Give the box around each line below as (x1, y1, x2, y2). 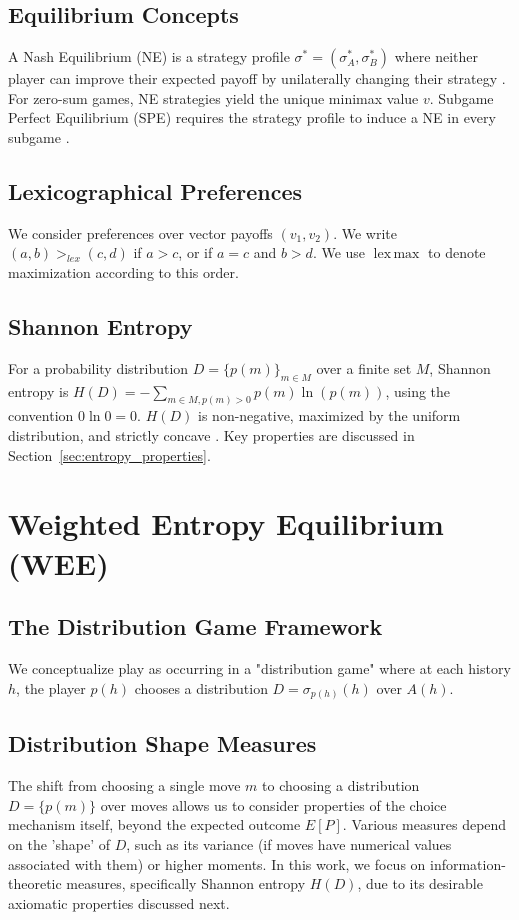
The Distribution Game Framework (8, 611, 383, 642)
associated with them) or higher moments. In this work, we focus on (8, 853, 426, 874)
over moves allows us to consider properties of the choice (100, 794, 447, 815)
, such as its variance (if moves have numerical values (126, 834, 452, 855)
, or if (178, 242, 213, 263)
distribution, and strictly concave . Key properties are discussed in (8, 425, 415, 446)
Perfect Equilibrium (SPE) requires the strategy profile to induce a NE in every (8, 107, 496, 128)
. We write (333, 222, 397, 243)
